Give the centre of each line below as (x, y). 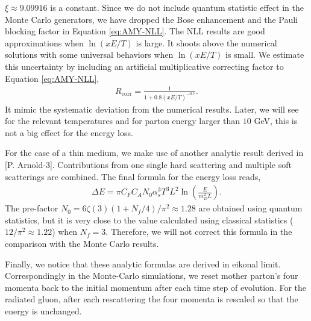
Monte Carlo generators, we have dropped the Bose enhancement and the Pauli (152, 19)
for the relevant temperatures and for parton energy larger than (123, 121)
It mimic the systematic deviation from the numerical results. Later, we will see (152, 109)
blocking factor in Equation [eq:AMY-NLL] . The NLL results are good (135, 31)
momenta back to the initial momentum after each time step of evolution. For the (156, 287)
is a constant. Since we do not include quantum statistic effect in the (177, 7)
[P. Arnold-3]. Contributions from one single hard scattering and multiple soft (148, 164)
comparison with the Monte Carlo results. (82, 243)
